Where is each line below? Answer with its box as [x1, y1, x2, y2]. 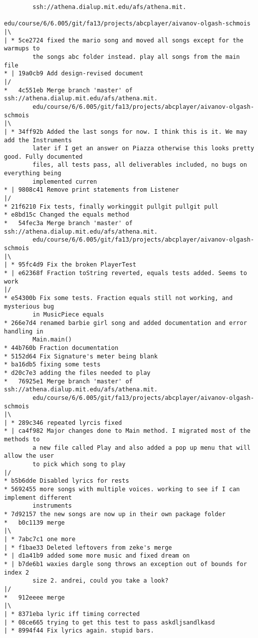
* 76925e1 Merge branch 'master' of [4, 377, 133, 385]
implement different [4, 494, 72, 501]
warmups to [4, 45, 40, 52]
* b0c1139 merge [4, 519, 65, 526]
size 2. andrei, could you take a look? [32, 577, 169, 585]
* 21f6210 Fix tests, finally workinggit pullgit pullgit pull [4, 203, 219, 210]
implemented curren [32, 178, 97, 185]
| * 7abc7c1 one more [4, 536, 76, 543]
